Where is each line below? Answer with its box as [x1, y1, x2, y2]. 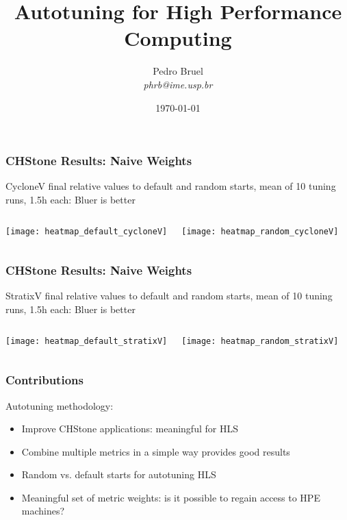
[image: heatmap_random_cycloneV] [181, 226, 339, 236]
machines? [21, 504, 65, 518]
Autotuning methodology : [5, 398, 114, 412]
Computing [124, 24, 232, 52]
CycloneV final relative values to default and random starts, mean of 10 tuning [5, 179, 336, 193]
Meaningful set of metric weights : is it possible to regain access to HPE [21, 490, 320, 504]
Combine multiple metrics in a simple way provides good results [21, 444, 290, 458]
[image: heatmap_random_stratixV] [181, 336, 339, 346]
